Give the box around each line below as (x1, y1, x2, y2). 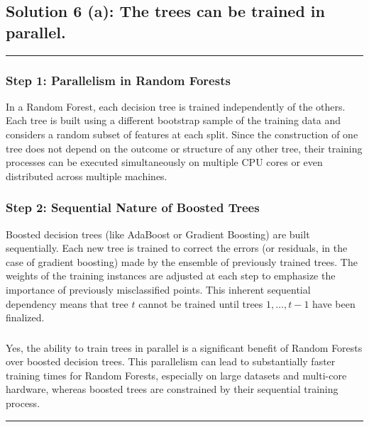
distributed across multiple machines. (6, 168, 167, 183)
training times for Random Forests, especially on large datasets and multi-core (6, 367, 347, 382)
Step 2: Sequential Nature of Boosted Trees (6, 199, 260, 216)
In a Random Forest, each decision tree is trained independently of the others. (6, 99, 346, 113)
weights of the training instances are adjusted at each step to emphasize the (6, 268, 336, 283)
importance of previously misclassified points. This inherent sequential (6, 282, 311, 296)
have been (312, 296, 356, 311)
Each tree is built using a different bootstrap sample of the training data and (6, 113, 341, 128)
